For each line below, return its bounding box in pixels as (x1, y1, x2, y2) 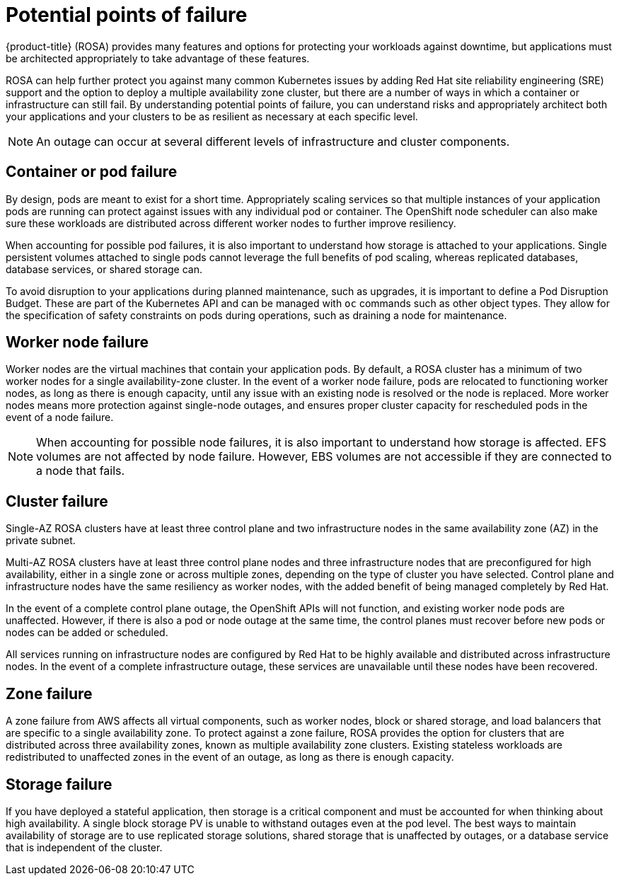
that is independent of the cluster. (6, 841, 163, 853)
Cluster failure (6, 492, 108, 510)
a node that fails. (36, 463, 125, 478)
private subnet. (6, 534, 76, 547)
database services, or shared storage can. (6, 263, 203, 275)
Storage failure (6, 775, 112, 793)
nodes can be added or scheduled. (6, 626, 168, 639)
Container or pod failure (6, 163, 178, 181)
